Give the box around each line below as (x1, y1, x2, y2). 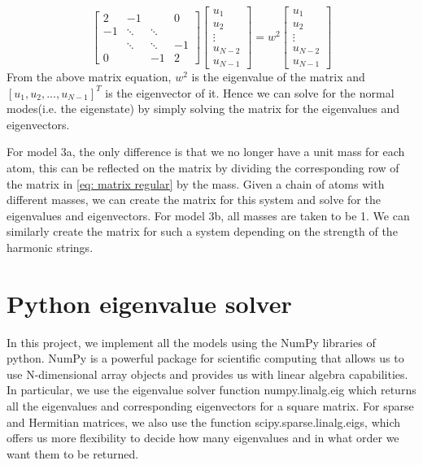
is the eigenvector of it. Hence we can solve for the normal (105, 84, 395, 101)
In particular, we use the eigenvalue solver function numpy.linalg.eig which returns (7, 381, 416, 398)
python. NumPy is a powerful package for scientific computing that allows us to (7, 350, 404, 367)
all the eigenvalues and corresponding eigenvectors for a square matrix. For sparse (7, 398, 414, 414)
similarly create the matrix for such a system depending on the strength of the (7, 223, 398, 240)
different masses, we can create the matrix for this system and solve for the (7, 191, 381, 208)
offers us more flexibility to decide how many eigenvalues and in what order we (7, 429, 399, 446)
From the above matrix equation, (7, 67, 172, 85)
